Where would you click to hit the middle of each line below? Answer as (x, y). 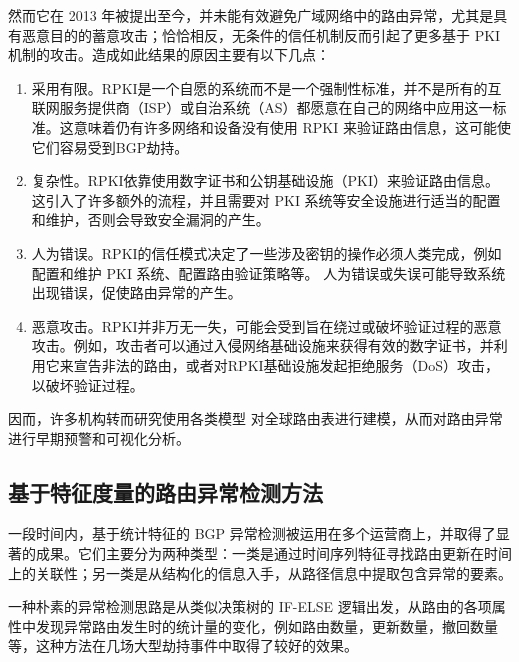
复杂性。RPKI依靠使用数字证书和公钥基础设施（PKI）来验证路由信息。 (265, 180)
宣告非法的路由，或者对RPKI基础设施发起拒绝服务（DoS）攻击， (286, 364)
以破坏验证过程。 (87, 384)
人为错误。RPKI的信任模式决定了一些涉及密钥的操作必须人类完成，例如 (266, 252)
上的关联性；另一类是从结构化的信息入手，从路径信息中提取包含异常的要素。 (260, 572)
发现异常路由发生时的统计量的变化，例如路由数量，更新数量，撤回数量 (266, 625)
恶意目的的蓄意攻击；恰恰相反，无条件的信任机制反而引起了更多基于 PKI (261, 34)
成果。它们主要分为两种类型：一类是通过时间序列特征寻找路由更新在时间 (273, 553)
